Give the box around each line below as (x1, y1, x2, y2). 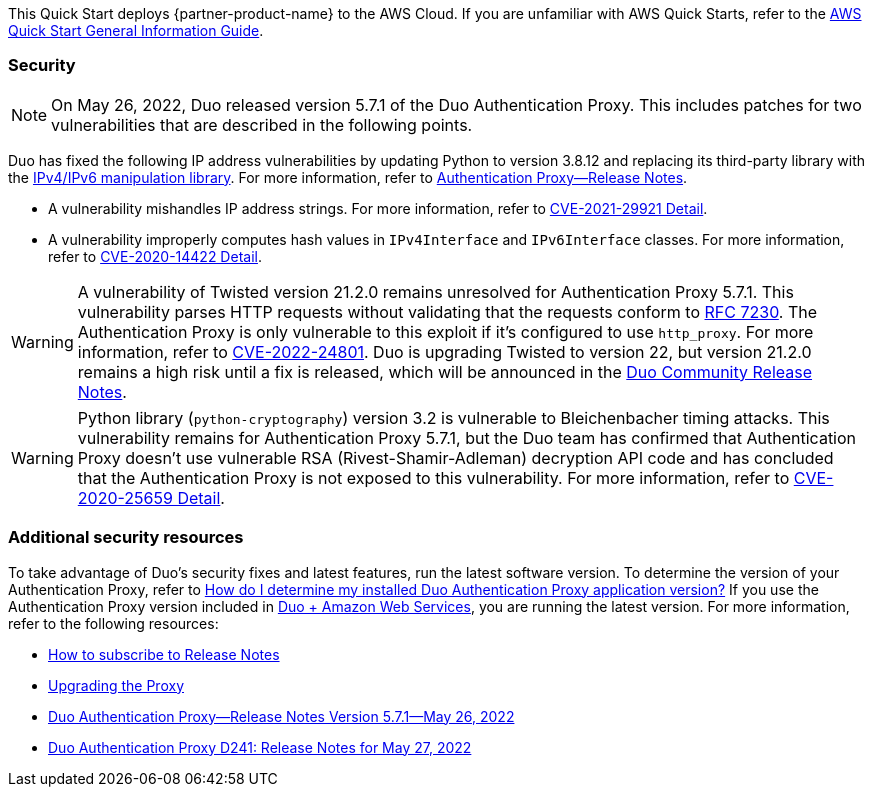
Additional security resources (8, 527, 244, 548)
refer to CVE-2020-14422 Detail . (48, 247, 262, 265)
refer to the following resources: (8, 614, 219, 632)
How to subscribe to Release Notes (48, 645, 280, 663)
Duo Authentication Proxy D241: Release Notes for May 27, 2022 (48, 738, 472, 756)
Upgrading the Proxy (48, 676, 184, 694)
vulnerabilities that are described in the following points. (51, 114, 473, 135)
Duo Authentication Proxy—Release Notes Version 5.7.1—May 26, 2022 (48, 707, 515, 725)
